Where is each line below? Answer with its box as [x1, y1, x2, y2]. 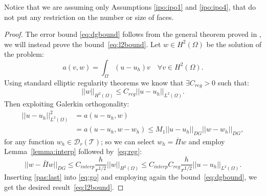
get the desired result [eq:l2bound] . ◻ [4, 182, 124, 192]
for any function [4, 136, 55, 146]
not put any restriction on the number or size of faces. [4, 11, 174, 22]
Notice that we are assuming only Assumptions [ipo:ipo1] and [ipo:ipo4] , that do [4, 2, 256, 12]
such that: [217, 77, 249, 88]
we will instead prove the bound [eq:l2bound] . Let [4, 38, 161, 49]
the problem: [4, 49, 44, 59]
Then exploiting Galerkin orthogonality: [4, 98, 129, 109]
